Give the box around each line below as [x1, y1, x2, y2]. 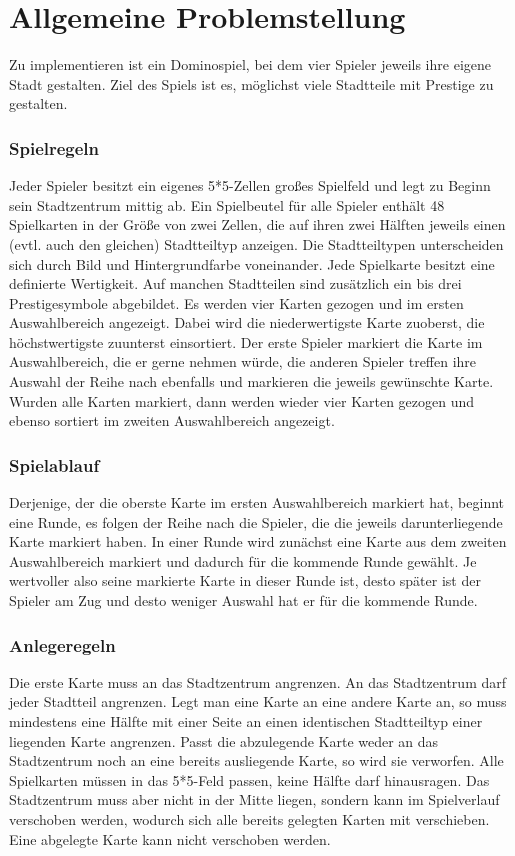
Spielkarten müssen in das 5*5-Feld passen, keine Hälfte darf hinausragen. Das [9, 769, 490, 790]
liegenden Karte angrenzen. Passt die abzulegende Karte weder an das [9, 730, 439, 751]
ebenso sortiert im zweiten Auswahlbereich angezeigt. [9, 410, 335, 431]
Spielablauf [9, 452, 100, 477]
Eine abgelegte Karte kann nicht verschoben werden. [9, 828, 331, 849]
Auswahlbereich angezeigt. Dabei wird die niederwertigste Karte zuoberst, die [9, 312, 485, 333]
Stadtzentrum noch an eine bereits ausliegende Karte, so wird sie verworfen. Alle [9, 750, 504, 771]
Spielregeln [9, 135, 100, 160]
